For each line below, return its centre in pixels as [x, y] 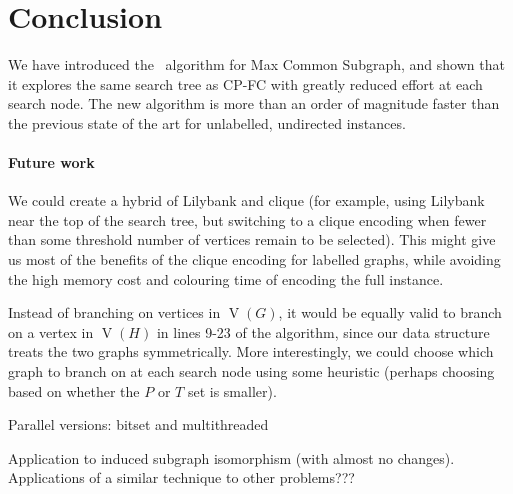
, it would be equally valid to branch [390, 312]
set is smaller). [232, 390]
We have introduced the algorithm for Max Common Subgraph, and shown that [256, 64]
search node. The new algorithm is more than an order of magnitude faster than [254, 103]
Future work [51, 162]
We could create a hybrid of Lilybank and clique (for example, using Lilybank [246, 200]
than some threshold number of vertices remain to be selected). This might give [252, 239]
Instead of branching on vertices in [114, 312]
